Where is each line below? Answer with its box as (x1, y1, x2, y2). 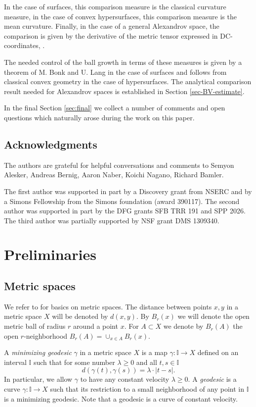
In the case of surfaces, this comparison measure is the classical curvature (4, 1, 226, 11)
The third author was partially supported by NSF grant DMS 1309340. (4, 215, 219, 225)
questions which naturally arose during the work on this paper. (4, 112, 195, 122)
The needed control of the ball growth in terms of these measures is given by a (4, 56, 242, 67)
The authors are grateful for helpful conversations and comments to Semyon (4, 159, 234, 170)
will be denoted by (52, 311, 108, 321)
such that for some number (33, 356, 115, 367)
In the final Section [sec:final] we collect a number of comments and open (4, 102, 225, 113)
